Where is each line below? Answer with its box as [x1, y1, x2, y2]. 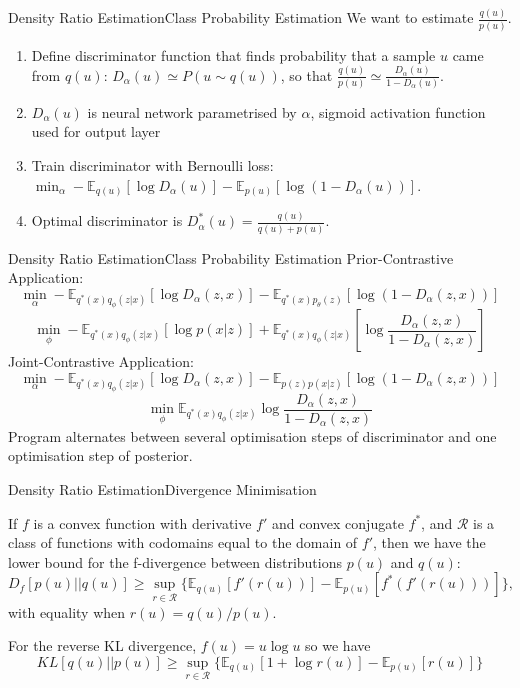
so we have [305, 635, 371, 656]
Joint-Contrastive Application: [8, 351, 194, 372]
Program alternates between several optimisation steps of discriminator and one [8, 425, 497, 446]
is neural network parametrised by [87, 101, 297, 122]
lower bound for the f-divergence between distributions [8, 551, 342, 572]
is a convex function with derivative [33, 512, 252, 533]
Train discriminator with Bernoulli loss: [31, 155, 274, 176]
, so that [280, 64, 333, 85]
